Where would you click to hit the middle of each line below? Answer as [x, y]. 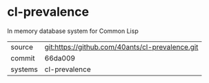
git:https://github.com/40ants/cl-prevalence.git [121, 47]
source [22, 47]
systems [24, 69]
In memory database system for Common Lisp [73, 31]
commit [23, 58]
